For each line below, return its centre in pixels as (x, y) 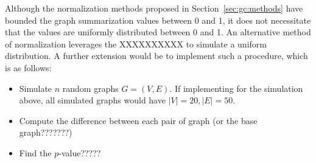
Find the (35, 152)
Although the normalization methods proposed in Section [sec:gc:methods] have (154, 8)
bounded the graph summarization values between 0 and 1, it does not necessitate (158, 20)
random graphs (90, 88)
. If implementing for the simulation (236, 88)
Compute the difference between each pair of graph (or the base (138, 120)
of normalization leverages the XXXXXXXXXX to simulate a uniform (136, 43)
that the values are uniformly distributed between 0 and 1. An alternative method (158, 32)
